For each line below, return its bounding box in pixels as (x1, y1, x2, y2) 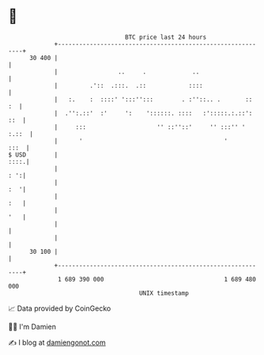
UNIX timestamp (138, 289, 190, 297)
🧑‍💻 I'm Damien (8, 322, 57, 331)
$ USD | (8, 150, 58, 159)
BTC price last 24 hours (125, 33, 207, 41)
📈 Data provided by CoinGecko (8, 304, 111, 313)
